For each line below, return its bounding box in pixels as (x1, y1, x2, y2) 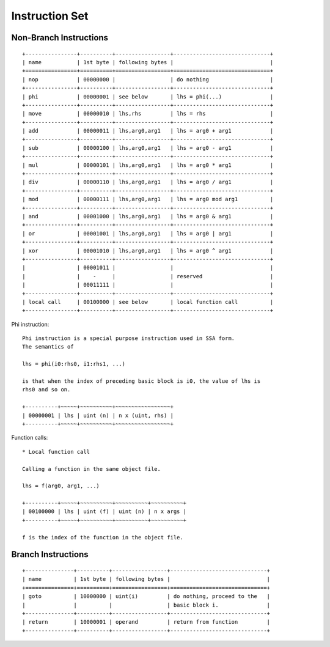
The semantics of (22, 343, 74, 350)
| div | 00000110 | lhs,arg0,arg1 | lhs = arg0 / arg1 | (22, 179, 274, 186)
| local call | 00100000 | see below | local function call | (22, 298, 274, 305)
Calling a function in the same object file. (22, 465, 161, 472)
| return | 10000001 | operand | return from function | (22, 618, 271, 626)
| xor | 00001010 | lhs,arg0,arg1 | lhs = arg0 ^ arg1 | (22, 247, 274, 254)
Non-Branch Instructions (11, 32, 109, 43)
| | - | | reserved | (22, 273, 274, 279)
